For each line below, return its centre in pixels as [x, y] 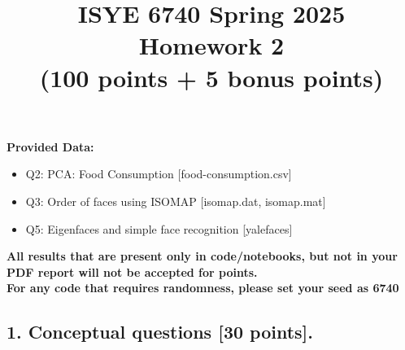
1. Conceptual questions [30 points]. [160, 332]
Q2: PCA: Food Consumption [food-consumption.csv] [159, 174]
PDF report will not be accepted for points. [132, 271]
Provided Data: [50, 146]
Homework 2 [211, 45]
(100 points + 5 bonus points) [211, 77]
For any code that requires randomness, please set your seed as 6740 [203, 288]
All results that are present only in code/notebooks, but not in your [202, 256]
